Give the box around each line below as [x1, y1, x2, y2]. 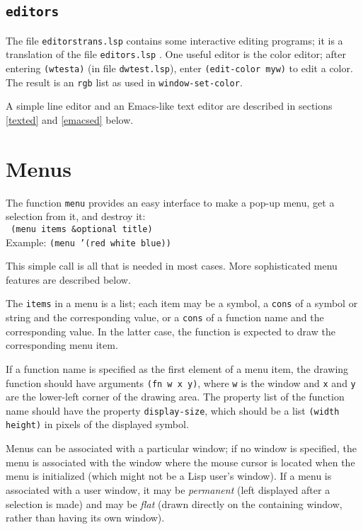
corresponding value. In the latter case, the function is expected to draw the [6, 323, 335, 338]
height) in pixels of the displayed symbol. [6, 417, 189, 432]
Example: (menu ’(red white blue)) [6, 234, 171, 249]
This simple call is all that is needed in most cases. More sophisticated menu [6, 258, 338, 273]
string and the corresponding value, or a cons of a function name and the [6, 310, 324, 325]
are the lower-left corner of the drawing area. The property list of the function [6, 389, 345, 404]
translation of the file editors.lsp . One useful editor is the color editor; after [6, 47, 346, 62]
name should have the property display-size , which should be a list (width [6, 403, 340, 417]
